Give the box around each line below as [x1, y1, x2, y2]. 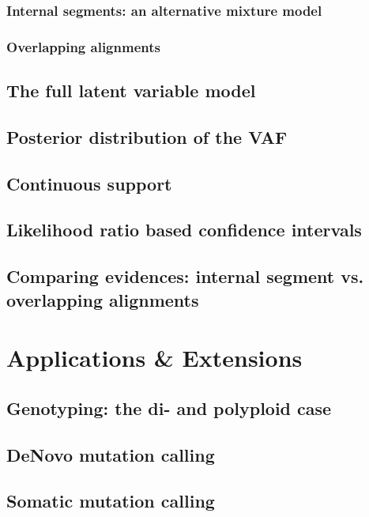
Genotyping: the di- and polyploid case [6, 395, 332, 420]
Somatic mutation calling [6, 489, 215, 513]
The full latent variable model [6, 78, 256, 103]
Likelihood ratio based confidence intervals [6, 217, 362, 242]
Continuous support [6, 171, 172, 195]
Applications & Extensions [6, 342, 303, 374]
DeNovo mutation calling [6, 442, 215, 466]
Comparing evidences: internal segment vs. [6, 264, 364, 289]
